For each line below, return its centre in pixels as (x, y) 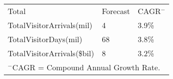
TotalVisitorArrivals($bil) (51, 53)
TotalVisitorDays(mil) (45, 39)
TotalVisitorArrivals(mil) (50, 25)
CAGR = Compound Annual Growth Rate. (86, 67)
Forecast (116, 11)
